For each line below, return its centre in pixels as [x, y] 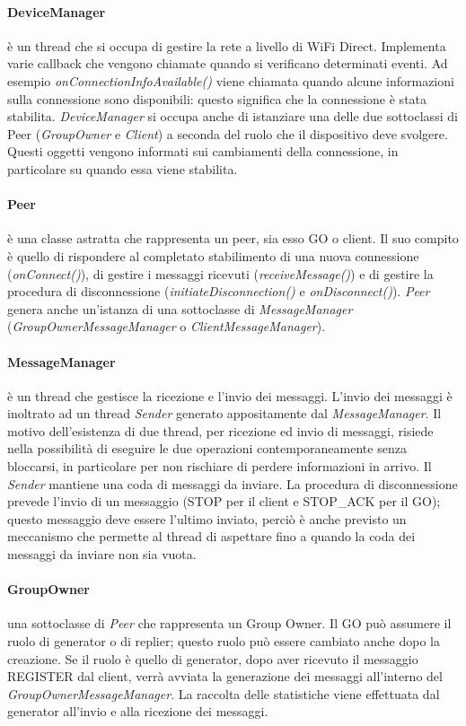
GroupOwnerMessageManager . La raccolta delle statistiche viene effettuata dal [224, 693]
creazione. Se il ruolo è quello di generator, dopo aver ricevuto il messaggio [213, 658]
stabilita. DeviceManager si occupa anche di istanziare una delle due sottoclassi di [233, 116]
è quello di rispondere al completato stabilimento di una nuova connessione [213, 255]
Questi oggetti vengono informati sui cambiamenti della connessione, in [203, 151]
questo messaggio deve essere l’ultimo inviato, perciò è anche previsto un [207, 518]
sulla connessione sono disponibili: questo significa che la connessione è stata [217, 98]
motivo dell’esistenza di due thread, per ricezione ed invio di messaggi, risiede [220, 430]
